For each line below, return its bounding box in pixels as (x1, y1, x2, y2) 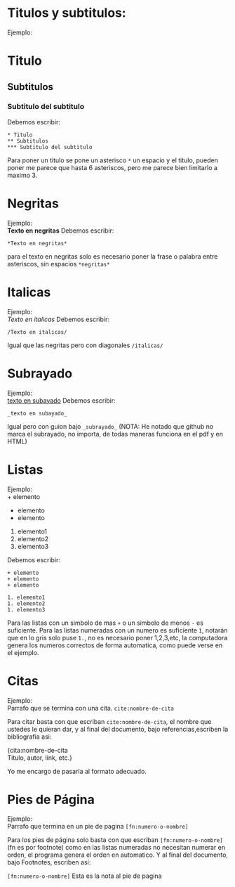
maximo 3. (7, 171, 38, 179)
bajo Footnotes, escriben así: (7, 858, 91, 867)
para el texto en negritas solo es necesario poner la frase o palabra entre (7, 252, 218, 261)
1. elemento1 (7, 594, 46, 601)
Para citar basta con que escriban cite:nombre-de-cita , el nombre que (7, 717, 212, 725)
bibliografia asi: (7, 732, 52, 741)
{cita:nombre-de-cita (7, 746, 68, 754)
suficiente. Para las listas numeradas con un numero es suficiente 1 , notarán (7, 626, 228, 634)
